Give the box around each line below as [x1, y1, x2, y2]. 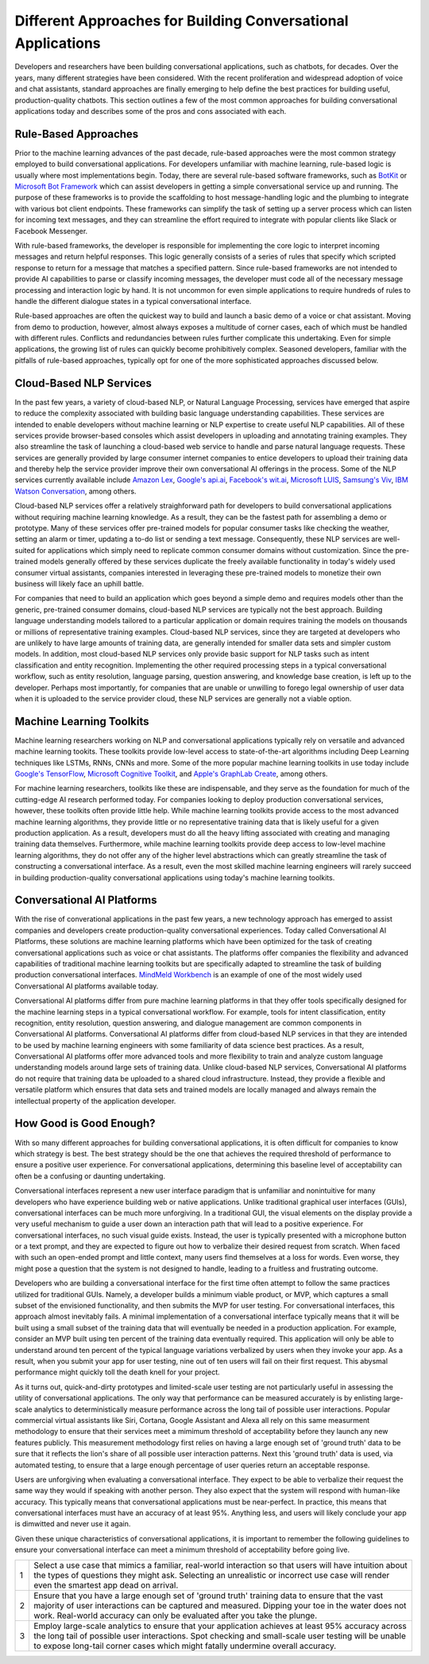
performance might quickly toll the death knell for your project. [14, 1367, 220, 1377]
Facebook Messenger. [14, 226, 88, 236]
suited [14, 545, 36, 555]
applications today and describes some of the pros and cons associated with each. [14, 106, 287, 115]
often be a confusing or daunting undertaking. [14, 1171, 166, 1181]
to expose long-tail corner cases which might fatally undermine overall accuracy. [33, 1640, 337, 1651]
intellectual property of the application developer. [14, 1096, 176, 1105]
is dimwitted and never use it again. [14, 1519, 131, 1529]
